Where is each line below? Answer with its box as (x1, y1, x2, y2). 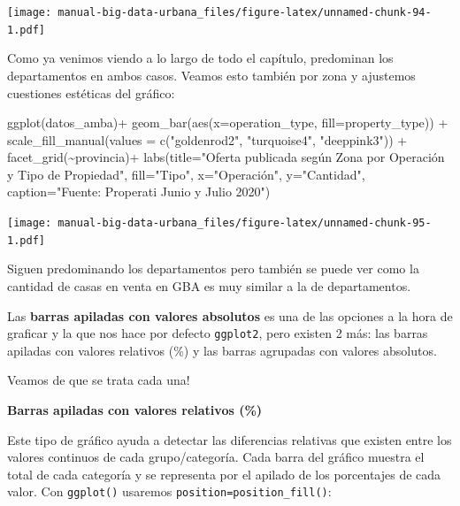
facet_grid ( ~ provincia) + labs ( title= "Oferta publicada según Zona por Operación (7, 148, 445, 166)
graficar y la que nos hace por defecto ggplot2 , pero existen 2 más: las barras (7, 324, 428, 342)
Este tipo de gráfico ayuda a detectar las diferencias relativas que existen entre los (7, 430, 452, 448)
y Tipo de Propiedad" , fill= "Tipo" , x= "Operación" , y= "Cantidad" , (7, 165, 365, 183)
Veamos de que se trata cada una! (7, 371, 190, 389)
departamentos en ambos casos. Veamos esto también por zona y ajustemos (7, 65, 416, 84)
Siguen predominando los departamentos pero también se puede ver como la (7, 259, 419, 278)
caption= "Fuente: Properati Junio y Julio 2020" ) (7, 182, 271, 201)
